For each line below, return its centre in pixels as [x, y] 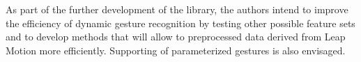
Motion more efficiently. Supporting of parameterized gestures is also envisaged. [176, 50]
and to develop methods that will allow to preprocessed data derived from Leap [176, 37]
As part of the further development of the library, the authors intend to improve [177, 9]
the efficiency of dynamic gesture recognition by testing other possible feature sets [180, 23]
